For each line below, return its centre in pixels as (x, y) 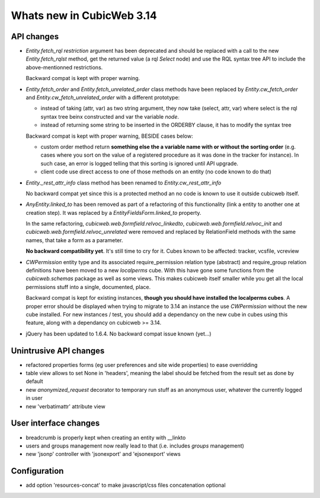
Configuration (37, 471)
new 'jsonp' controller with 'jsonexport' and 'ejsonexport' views (103, 454)
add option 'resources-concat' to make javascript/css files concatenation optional (126, 485)
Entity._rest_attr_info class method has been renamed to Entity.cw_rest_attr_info (124, 183)
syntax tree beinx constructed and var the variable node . (110, 116)
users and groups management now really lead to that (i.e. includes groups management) (135, 446)
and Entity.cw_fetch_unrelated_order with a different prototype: (103, 97)
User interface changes (55, 424)
